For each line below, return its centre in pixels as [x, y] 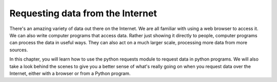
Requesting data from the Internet [83, 13]
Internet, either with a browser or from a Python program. [70, 73]
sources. [19, 50]
